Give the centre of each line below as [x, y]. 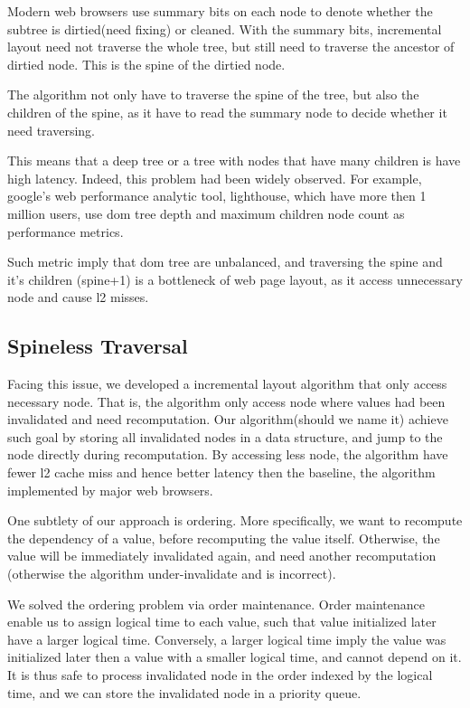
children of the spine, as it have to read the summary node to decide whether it [227, 112]
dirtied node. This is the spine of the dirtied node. [146, 64]
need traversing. [51, 130]
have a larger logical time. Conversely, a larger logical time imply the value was [227, 639]
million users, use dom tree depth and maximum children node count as [206, 213]
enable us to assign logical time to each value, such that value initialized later [222, 622]
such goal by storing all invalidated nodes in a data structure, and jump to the [225, 436]
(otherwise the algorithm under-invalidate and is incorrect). [172, 574]
